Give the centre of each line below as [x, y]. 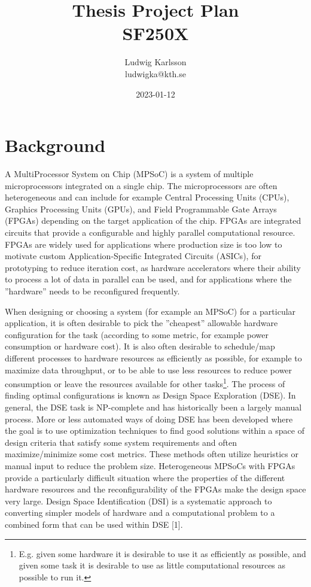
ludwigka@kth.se [155, 73]
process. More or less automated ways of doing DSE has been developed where [149, 419]
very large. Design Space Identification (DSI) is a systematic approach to [138, 501]
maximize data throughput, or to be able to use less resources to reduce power [149, 369]
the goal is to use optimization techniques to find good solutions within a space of [155, 431]
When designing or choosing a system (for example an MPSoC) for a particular [150, 311]
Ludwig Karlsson [155, 62]
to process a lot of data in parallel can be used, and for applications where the [148, 279]
